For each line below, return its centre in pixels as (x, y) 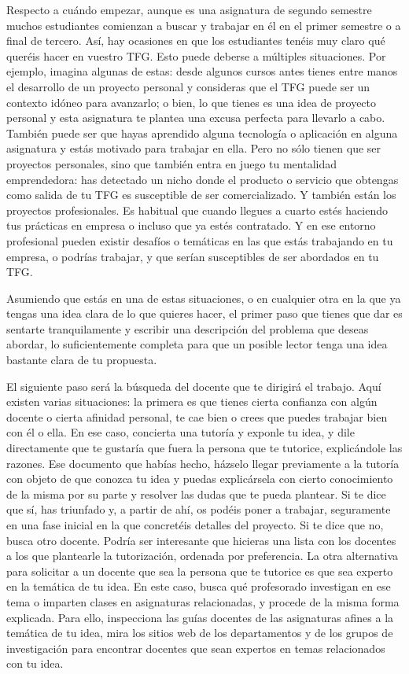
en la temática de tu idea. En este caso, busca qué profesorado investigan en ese (199, 586)
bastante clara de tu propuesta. (82, 360)
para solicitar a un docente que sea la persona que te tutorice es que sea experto (200, 571)
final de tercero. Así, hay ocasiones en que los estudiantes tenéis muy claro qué (196, 41)
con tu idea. (35, 663)
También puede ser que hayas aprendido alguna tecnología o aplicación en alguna (202, 133)
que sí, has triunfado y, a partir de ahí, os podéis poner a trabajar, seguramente (199, 509)
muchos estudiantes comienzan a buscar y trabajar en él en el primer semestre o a (204, 25)
